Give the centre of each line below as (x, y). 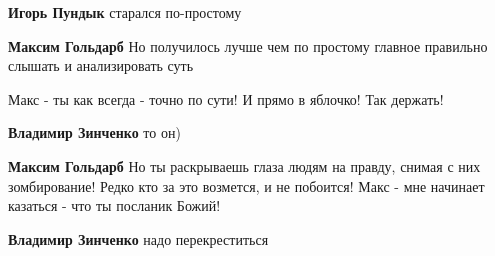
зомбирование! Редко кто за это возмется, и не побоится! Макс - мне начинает (246, 185)
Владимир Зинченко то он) (94, 132)
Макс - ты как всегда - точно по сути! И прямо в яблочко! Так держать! (226, 98)
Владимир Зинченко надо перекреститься (138, 238)
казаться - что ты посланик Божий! (114, 205)
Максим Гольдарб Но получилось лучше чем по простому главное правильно (248, 45)
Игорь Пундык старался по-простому (125, 12)
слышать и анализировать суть (101, 65)
